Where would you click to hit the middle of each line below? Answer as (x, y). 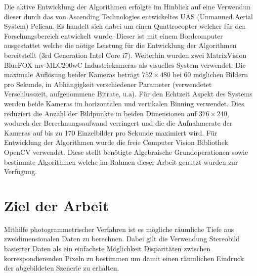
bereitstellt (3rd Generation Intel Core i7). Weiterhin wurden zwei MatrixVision (125, 55)
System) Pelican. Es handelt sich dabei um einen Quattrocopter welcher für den (125, 26)
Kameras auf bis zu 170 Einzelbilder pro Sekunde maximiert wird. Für (111, 132)
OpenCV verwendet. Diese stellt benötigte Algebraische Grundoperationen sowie (126, 152)
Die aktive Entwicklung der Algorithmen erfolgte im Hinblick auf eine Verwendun (128, 6)
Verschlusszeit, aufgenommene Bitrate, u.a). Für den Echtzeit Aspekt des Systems (128, 94)
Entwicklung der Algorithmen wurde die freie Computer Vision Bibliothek (116, 142)
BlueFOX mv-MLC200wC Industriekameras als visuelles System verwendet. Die (125, 65)
